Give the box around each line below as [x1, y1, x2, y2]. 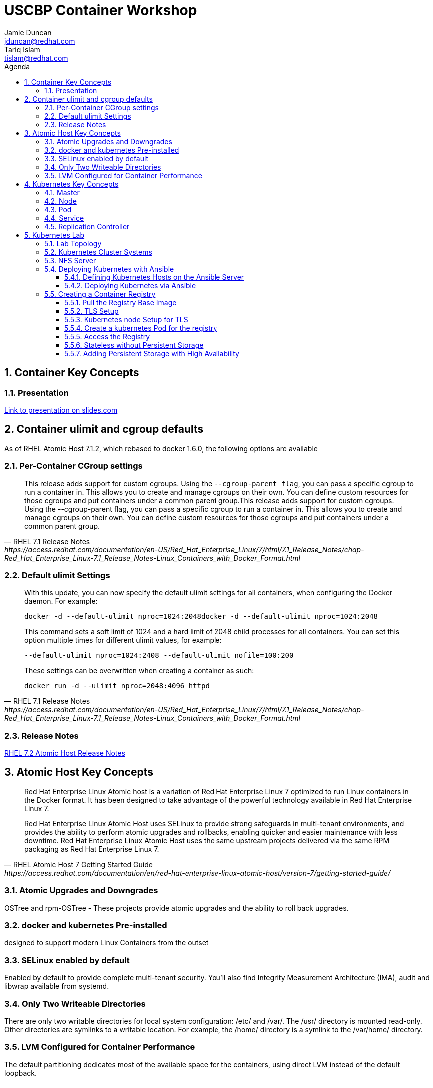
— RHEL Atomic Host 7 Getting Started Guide [4, 860, 153, 869]
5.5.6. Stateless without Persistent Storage [64, 340, 204, 349]
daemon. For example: [24, 597, 98, 606]
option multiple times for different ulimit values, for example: [24, 636, 222, 645]
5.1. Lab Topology [44, 239, 102, 248]
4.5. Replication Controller [44, 222, 130, 231]
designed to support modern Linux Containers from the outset [4, 938, 209, 947]
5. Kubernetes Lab [24, 230, 85, 239]
